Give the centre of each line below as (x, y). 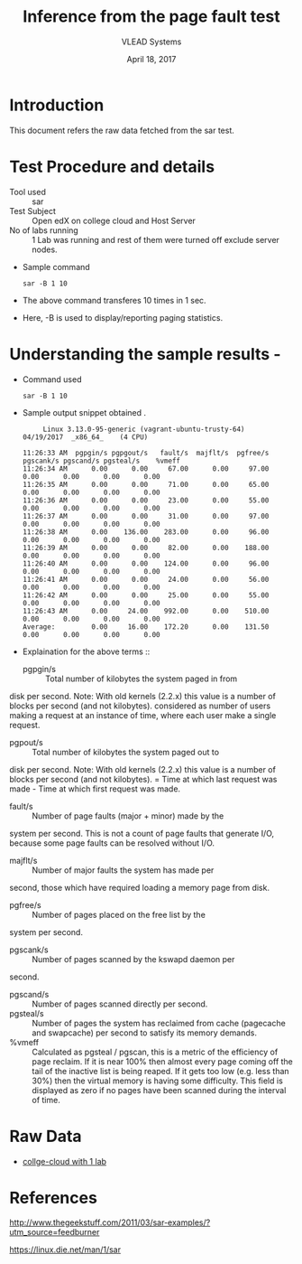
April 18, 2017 (151, 59)
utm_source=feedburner (55, 1232)
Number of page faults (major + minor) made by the (128, 816)
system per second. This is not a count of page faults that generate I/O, (142, 833)
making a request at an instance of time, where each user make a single (143, 715)
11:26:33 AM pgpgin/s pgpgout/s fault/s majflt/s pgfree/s (146, 453)
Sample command (56, 267)
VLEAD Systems (151, 42)
